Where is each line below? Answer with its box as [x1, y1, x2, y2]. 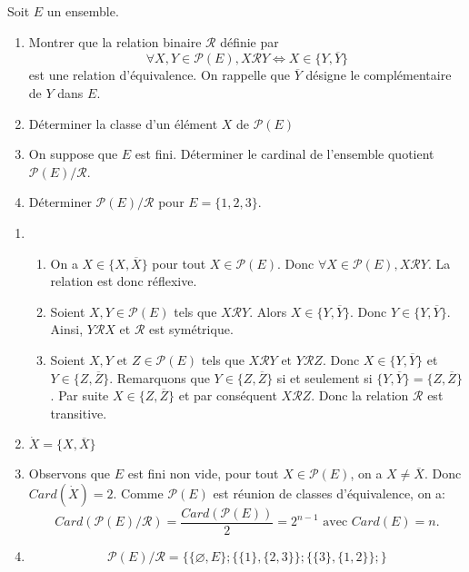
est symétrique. [149, 320, 234, 339]
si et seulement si [276, 368, 373, 387]
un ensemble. [46, 2, 119, 20]
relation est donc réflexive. [50, 271, 197, 291]
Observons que [28, 464, 111, 483]
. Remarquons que [109, 368, 210, 387]
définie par [220, 32, 279, 51]
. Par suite [50, 386, 109, 405]
